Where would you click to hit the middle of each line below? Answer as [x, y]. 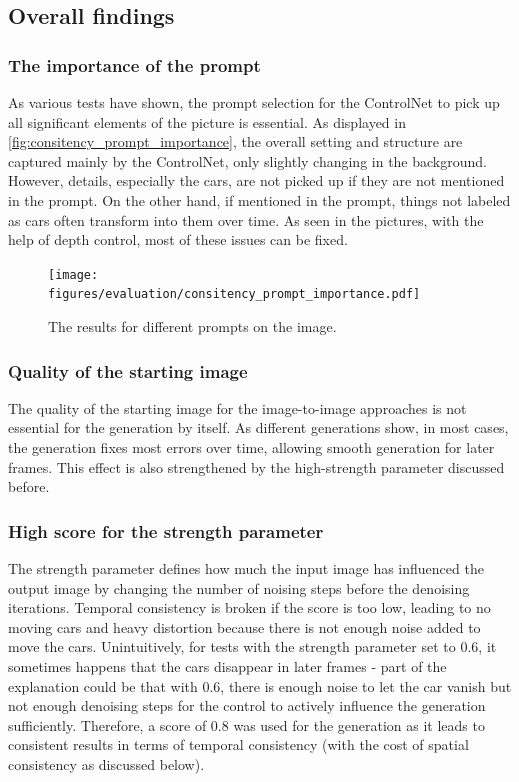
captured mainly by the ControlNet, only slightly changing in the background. [247, 160]
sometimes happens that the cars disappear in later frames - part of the [227, 666]
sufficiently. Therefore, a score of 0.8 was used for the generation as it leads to [246, 724]
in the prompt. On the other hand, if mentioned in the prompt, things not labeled [259, 199]
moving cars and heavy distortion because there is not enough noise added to [244, 626]
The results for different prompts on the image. [192, 326]
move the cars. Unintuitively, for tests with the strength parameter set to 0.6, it [252, 646]
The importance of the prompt [134, 64]
